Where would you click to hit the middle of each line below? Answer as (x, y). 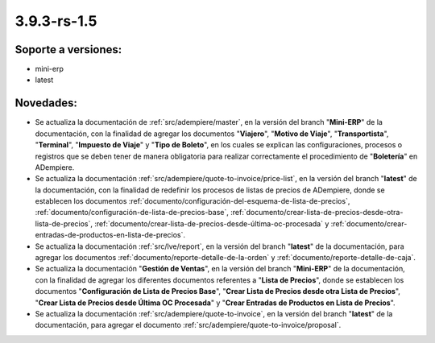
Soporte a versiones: (68, 50)
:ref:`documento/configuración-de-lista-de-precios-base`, (132, 213)
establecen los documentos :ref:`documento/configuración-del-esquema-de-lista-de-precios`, (193, 201)
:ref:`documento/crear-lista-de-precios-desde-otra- (317, 213)
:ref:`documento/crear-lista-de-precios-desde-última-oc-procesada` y (211, 223)
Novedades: (46, 103)
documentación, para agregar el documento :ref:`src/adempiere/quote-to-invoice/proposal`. (188, 325)
